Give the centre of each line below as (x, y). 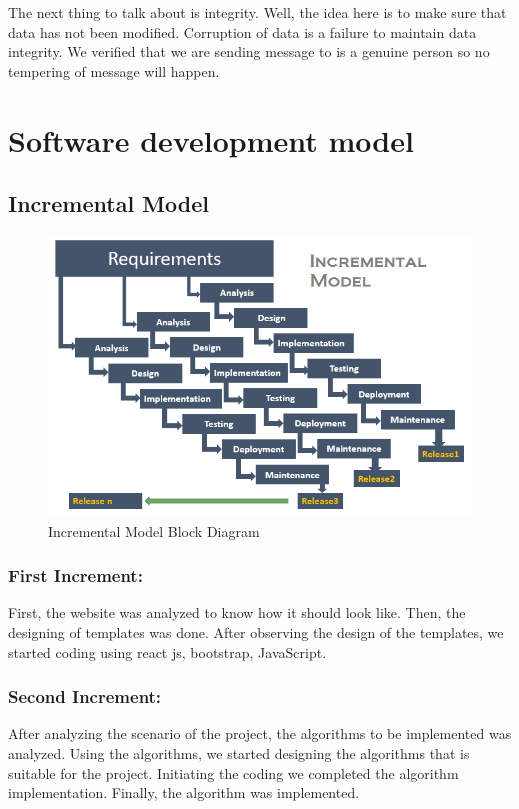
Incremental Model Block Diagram (154, 530)
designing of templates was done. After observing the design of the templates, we (256, 631)
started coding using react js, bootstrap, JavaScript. (167, 651)
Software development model (211, 139)
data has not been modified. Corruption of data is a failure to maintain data (242, 31)
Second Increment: (85, 696)
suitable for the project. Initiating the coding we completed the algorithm (233, 772)
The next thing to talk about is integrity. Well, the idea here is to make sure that (257, 12)
